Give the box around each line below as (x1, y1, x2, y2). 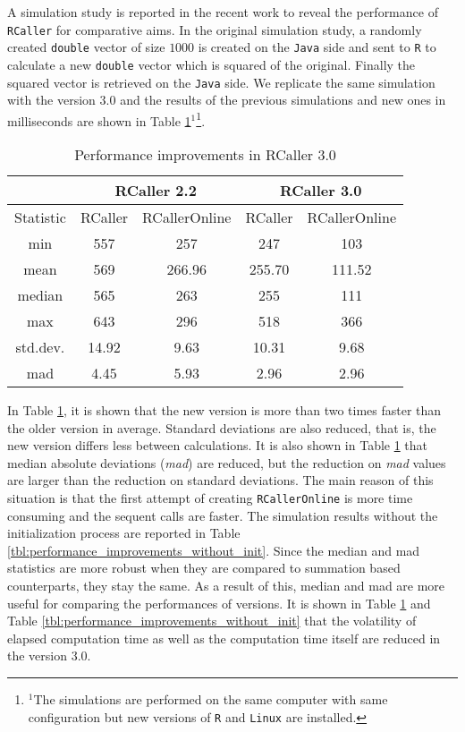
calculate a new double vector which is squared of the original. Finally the (7, 55, 416, 73)
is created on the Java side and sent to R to (198, 38, 436, 56)
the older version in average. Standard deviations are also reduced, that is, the (7, 418, 436, 437)
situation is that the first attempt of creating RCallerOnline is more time (7, 489, 413, 507)
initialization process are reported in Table (7, 523, 241, 542)
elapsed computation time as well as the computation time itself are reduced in (7, 628, 441, 647)
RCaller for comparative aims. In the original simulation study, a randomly (7, 20, 422, 38)
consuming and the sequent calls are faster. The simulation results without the (7, 506, 438, 524)
